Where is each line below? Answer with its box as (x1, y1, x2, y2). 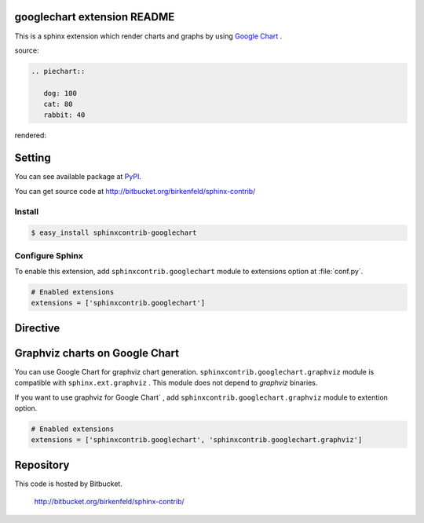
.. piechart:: (31, 67, 86, 75)
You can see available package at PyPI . (14, 172, 141, 181)
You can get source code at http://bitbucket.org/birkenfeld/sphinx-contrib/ (14, 186, 256, 196)
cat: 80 (43, 100, 73, 109)
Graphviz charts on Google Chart (14, 346, 180, 360)
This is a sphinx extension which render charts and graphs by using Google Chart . (14, 31, 283, 41)
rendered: (14, 130, 47, 141)
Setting (14, 152, 51, 165)
